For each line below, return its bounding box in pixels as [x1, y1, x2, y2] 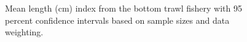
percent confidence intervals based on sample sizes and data [5, 13, 230, 26]
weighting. [5, 26, 44, 38]
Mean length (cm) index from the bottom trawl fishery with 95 [5, 2, 242, 14]
